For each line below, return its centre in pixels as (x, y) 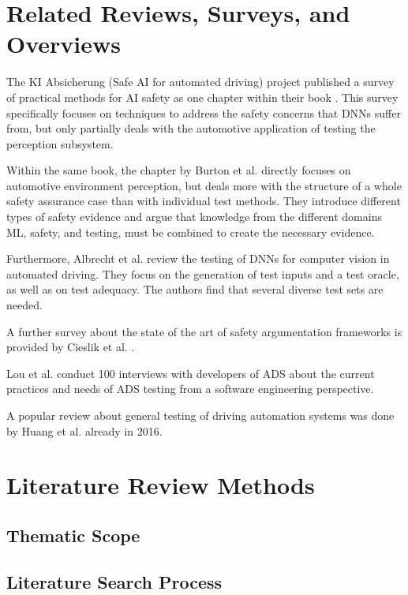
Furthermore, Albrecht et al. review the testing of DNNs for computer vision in (198, 258)
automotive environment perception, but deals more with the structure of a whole (204, 185)
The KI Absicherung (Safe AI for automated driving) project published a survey (200, 82)
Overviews (64, 44)
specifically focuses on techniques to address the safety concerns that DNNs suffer (204, 112)
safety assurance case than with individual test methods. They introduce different (204, 201)
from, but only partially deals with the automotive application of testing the (191, 128)
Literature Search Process (114, 581)
